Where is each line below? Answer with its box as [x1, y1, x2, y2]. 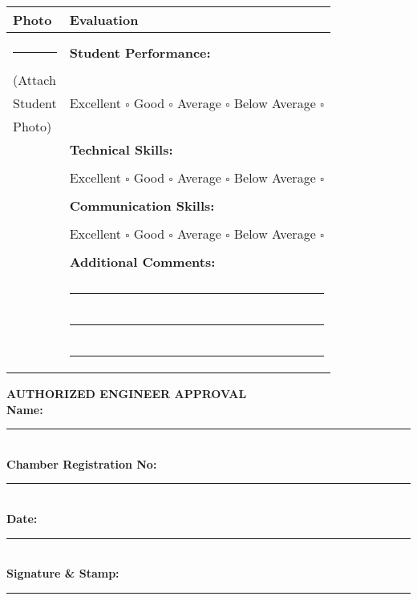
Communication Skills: [69, 196, 215, 215]
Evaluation [69, 10, 139, 29]
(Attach [13, 70, 56, 89]
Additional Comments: [69, 252, 216, 271]
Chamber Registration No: [6, 455, 157, 472]
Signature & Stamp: [6, 565, 119, 582]
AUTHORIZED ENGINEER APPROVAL [6, 385, 247, 401]
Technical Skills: [69, 140, 173, 159]
